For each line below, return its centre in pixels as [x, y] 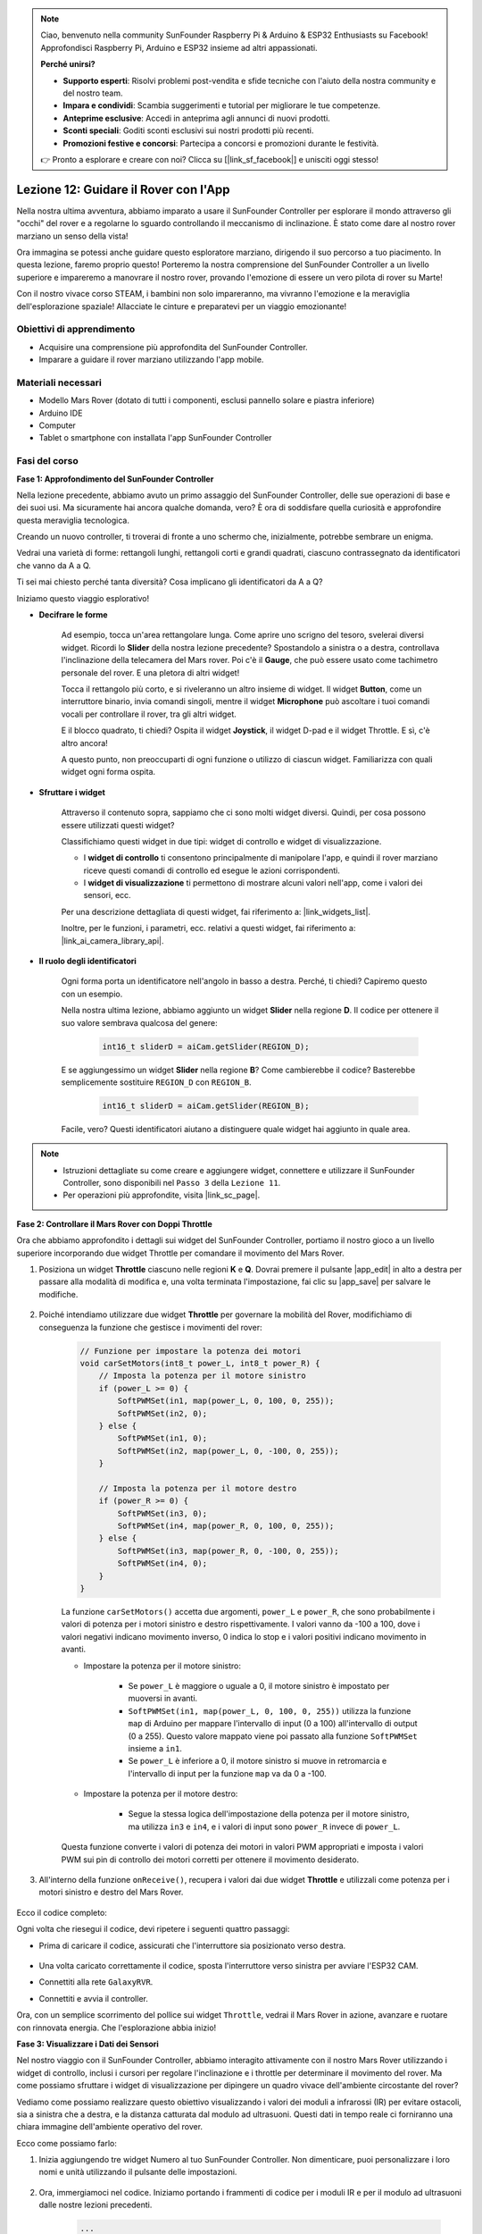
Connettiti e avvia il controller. [94, 1998]
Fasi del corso [48, 461]
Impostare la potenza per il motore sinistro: [162, 1666]
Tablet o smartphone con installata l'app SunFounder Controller [155, 438]
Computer [57, 425]
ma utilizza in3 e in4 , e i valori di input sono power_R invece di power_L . [264, 1827]
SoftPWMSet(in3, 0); [162, 1513]
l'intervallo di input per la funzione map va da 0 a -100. [228, 1773]
